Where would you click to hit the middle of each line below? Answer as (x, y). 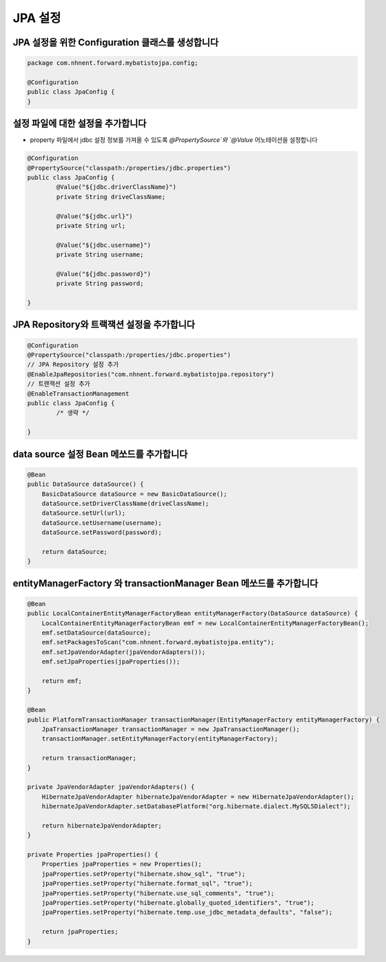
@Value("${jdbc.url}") (95, 216)
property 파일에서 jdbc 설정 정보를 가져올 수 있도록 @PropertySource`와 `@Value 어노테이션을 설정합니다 (174, 140)
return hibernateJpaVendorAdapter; (102, 826)
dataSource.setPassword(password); (102, 533)
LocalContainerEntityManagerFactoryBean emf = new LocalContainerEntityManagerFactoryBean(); (205, 623)
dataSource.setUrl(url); (84, 513)
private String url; (91, 225)
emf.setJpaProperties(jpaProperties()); (111, 662)
